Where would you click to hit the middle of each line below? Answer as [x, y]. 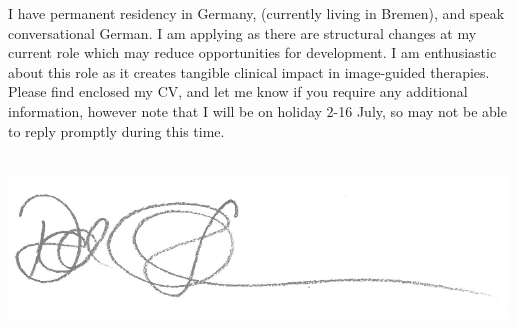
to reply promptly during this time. [116, 130]
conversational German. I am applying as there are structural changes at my [242, 32]
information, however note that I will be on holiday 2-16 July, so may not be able [257, 110]
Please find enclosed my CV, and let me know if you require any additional [238, 91]
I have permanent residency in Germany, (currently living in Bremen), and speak [256, 13]
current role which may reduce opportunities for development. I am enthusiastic [252, 52]
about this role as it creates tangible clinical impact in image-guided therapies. [249, 71]
